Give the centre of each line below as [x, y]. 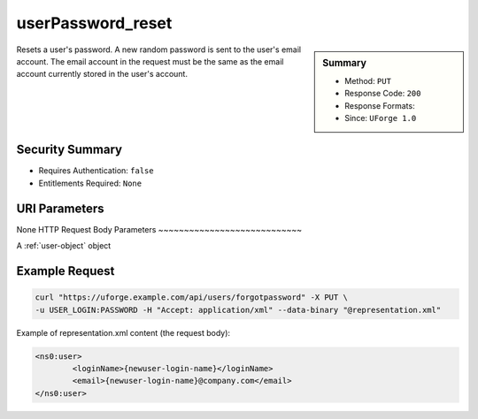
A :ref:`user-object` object [64, 246]
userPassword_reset [94, 23]
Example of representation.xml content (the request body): [123, 332]
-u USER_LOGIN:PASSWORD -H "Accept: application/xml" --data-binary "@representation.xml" [238, 310]
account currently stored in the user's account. [102, 74]
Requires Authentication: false [96, 171]
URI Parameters [61, 208]
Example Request [66, 271]
